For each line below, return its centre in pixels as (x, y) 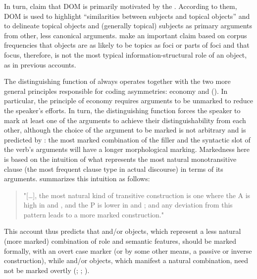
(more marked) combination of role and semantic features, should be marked (120, 241)
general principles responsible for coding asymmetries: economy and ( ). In (116, 91)
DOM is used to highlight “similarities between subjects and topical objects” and (127, 16)
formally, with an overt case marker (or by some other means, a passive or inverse (128, 250)
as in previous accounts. (40, 64)
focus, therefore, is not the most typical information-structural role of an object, (126, 54)
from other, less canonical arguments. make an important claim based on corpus (126, 35)
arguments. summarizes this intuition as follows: (77, 178)
